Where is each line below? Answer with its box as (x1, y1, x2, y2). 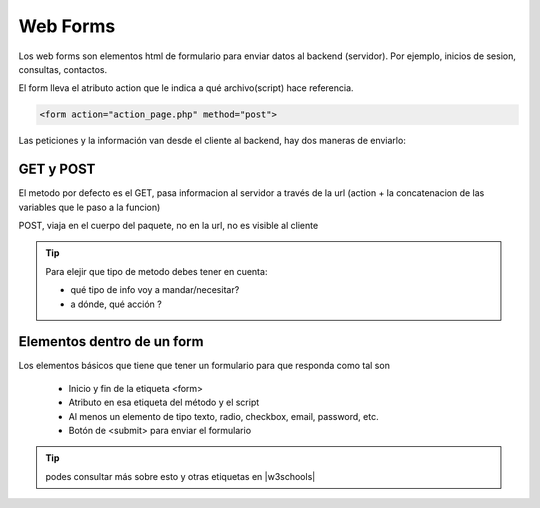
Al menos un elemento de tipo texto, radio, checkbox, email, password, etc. (68, 410, 379, 422)
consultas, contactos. (18, 63, 108, 75)
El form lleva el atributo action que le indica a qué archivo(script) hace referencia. (18, 82, 354, 94)
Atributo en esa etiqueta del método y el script (68, 396, 260, 409)
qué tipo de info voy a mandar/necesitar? (70, 284, 240, 296)
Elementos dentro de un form (18, 333, 204, 350)
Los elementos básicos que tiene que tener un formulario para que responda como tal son (18, 360, 390, 372)
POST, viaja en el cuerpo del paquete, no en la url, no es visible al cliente (18, 219, 319, 231)
